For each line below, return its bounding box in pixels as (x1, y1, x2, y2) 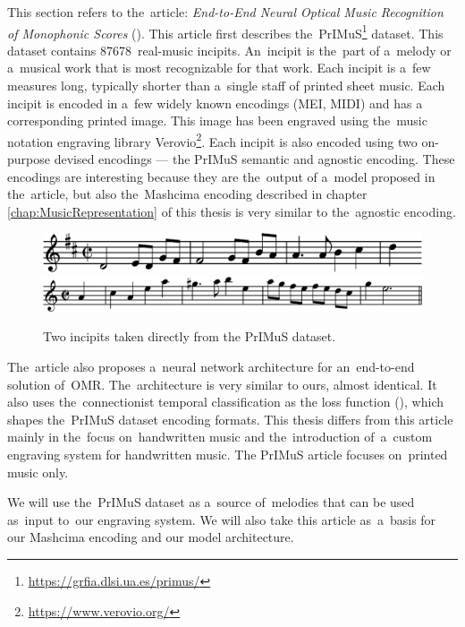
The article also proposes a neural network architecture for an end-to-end (7, 357, 415, 376)
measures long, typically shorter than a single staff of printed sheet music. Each (7, 76, 445, 95)
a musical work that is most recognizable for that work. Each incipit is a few (7, 58, 431, 77)
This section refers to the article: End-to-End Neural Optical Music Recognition (7, 3, 444, 21)
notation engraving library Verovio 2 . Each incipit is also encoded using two (7, 129, 418, 150)
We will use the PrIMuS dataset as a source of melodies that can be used (7, 493, 415, 511)
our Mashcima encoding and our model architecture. (7, 528, 294, 546)
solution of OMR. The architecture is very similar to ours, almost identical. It (7, 374, 437, 393)
